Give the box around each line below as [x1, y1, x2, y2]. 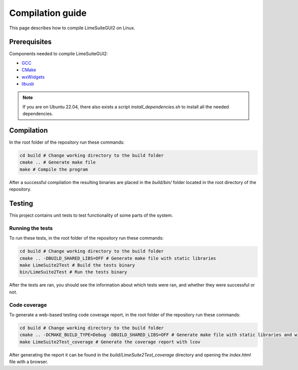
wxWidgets [21, 74, 45, 80]
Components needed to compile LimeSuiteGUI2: [9, 51, 108, 57]
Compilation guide [9, 7, 87, 18]
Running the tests [9, 224, 53, 231]
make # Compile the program [19, 167, 88, 172]
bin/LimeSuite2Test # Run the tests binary [19, 269, 128, 275]
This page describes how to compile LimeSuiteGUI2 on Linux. [9, 25, 136, 31]
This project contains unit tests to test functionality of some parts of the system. [9, 212, 173, 218]
